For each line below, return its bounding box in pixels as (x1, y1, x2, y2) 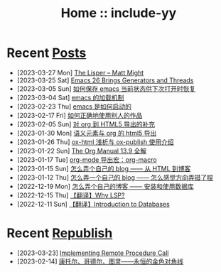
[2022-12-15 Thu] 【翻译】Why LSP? (16, 190, 125, 200)
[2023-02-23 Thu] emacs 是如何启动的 (16, 102, 132, 111)
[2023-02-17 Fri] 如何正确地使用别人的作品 (16, 111, 143, 119)
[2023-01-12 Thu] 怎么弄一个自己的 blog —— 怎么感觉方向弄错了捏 (16, 173, 214, 182)
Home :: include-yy (60, 5, 177, 21)
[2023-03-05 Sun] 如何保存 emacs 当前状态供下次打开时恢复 (16, 84, 196, 93)
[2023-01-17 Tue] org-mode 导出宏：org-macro (16, 155, 157, 164)
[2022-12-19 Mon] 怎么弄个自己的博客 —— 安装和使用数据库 (16, 182, 195, 190)
